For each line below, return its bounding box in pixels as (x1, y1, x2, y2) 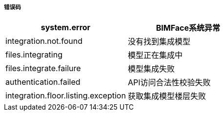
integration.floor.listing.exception (5, 91, 126, 101)
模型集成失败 (127, 64, 175, 74)
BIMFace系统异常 (156, 23, 221, 33)
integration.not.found (5, 36, 82, 46)
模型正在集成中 (127, 50, 183, 60)
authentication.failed (5, 77, 81, 87)
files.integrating (5, 50, 62, 60)
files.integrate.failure (5, 63, 81, 74)
